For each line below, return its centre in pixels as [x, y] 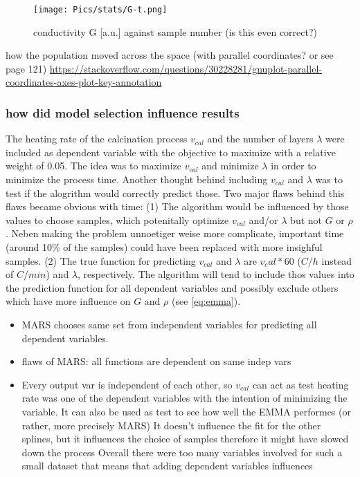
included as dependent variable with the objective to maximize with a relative [171, 152]
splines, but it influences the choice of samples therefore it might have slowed [185, 439]
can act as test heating [300, 384]
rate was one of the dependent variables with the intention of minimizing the [184, 398]
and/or [263, 219]
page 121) [26, 68]
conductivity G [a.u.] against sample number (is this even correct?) [175, 31]
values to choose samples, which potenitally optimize [117, 219]
